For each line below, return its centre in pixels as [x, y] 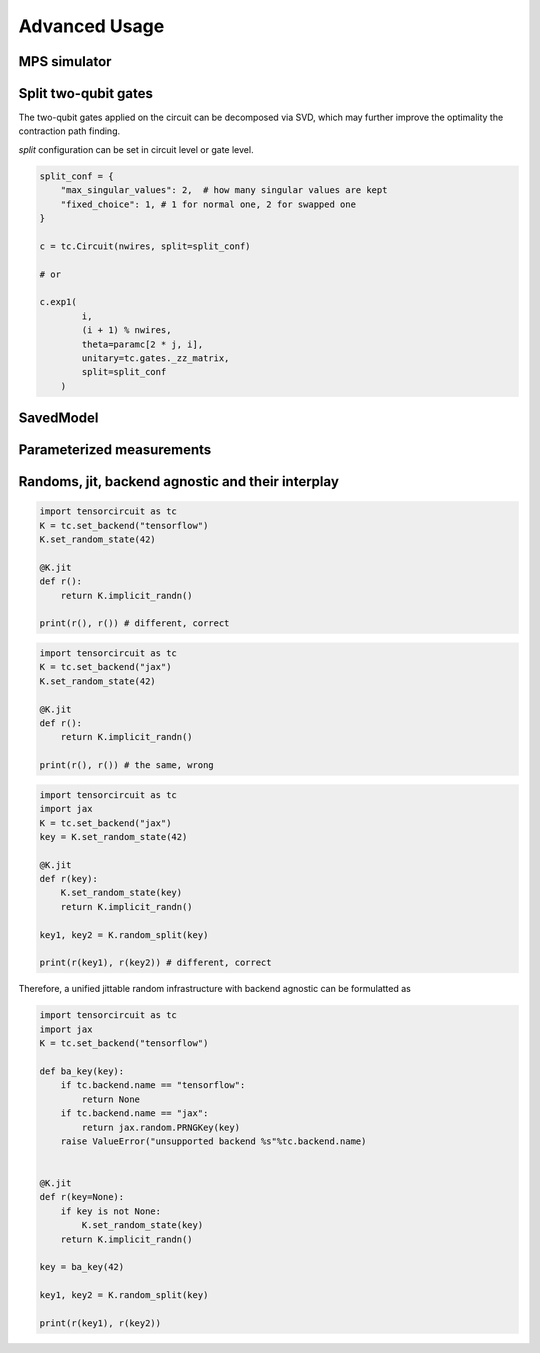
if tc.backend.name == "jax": [134, 1113]
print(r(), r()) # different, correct [134, 623]
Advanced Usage [91, 26]
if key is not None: [111, 1211]
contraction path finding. [69, 131]
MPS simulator [65, 61]
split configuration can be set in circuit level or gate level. [136, 149]
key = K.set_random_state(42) [113, 836]
